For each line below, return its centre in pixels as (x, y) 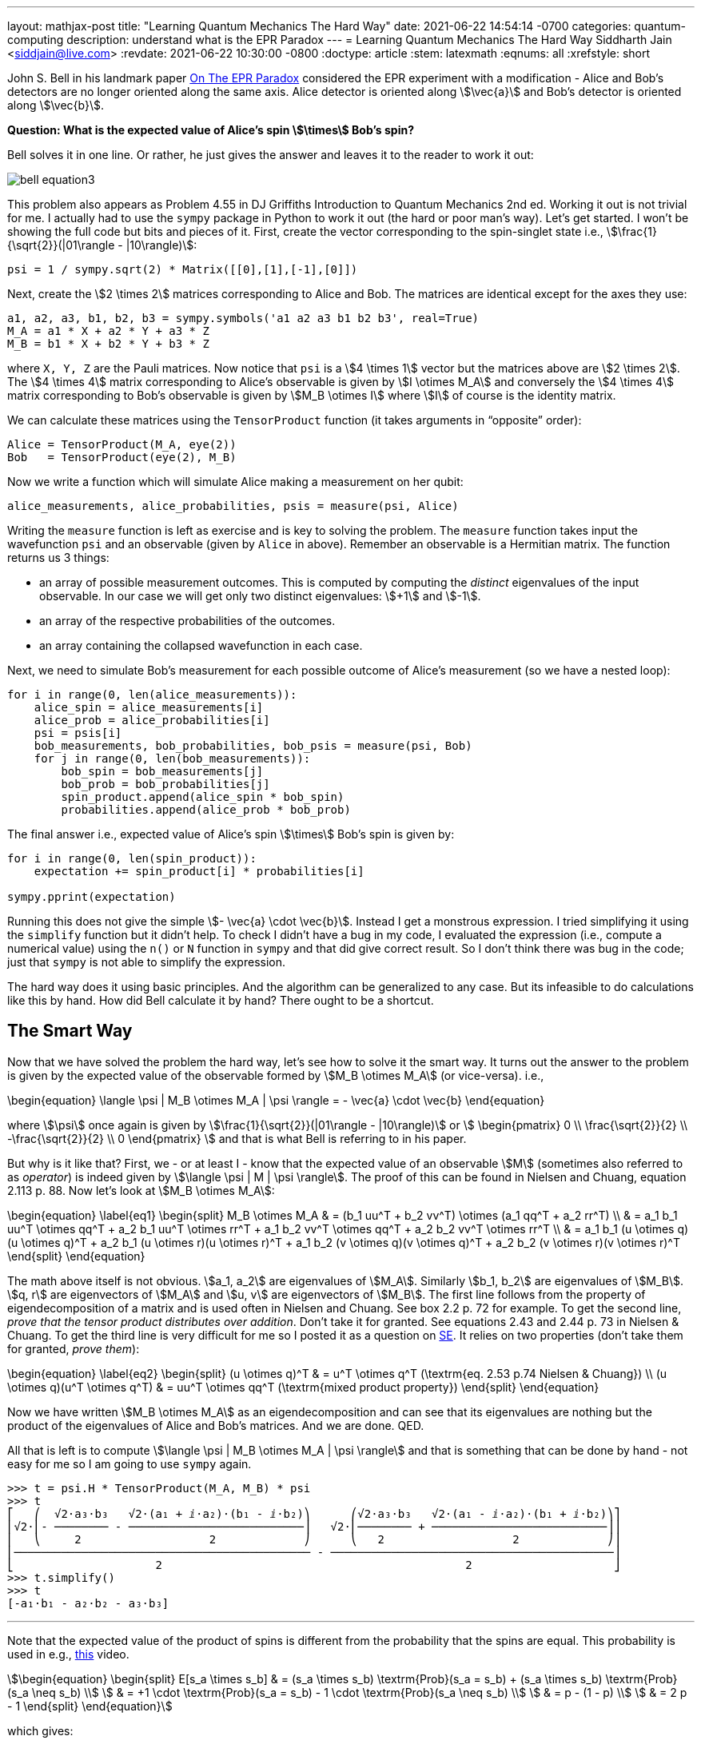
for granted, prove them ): (74, 1348)
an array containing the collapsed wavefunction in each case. (201, 645)
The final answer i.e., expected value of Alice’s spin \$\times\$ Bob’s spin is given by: (231, 834)
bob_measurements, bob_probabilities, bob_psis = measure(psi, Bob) (253, 746)
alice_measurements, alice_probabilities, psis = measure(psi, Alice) (233, 506)
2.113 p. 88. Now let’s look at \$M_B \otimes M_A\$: (141, 1190)
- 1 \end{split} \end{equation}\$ (90, 1706)
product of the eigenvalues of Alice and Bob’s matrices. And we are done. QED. (216, 1425)
